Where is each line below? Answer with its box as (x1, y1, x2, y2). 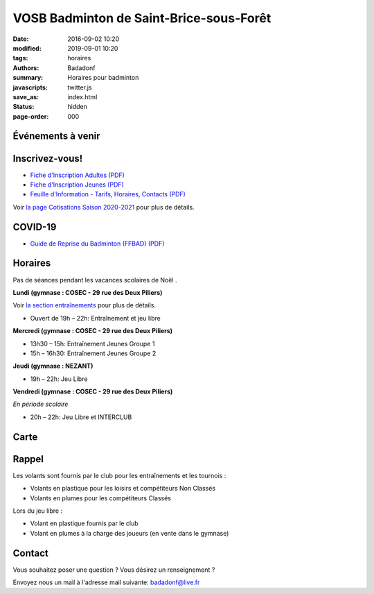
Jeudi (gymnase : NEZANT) (12, 362, 93, 371)
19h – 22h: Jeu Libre (30, 375, 88, 383)
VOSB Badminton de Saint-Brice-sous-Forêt (12, 10, 271, 26)
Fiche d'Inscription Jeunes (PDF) (30, 180, 124, 189)
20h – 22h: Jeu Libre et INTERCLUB (30, 413, 132, 421)
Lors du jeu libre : (12, 507, 62, 515)
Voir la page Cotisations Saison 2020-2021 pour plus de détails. (12, 203, 195, 211)
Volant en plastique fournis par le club (30, 519, 139, 527)
